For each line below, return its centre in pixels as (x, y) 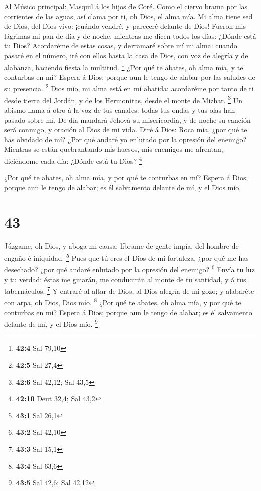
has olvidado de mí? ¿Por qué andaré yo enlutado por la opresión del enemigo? (125, 139)
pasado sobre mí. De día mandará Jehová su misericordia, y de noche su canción (127, 119)
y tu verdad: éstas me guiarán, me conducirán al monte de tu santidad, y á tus (125, 279)
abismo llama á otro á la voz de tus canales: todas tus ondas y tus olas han (120, 109)
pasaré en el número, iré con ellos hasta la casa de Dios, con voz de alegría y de (126, 55)
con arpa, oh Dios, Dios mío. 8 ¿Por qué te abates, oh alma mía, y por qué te (123, 302)
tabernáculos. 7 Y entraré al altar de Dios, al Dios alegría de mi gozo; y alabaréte (129, 290)
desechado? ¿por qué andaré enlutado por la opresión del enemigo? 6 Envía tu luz (129, 268)
